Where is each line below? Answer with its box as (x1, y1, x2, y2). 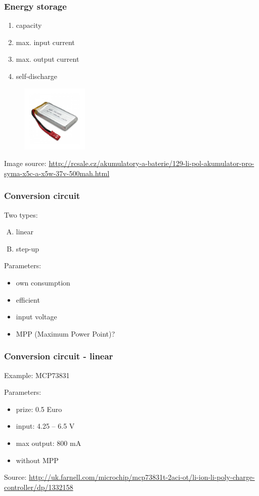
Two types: (4, 209, 38, 220)
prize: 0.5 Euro (16, 403, 62, 414)
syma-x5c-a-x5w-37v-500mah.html (4, 168, 110, 178)
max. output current (16, 54, 79, 64)
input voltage (16, 311, 57, 322)
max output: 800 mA (16, 437, 81, 448)
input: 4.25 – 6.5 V (16, 421, 75, 431)
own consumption (16, 277, 70, 287)
